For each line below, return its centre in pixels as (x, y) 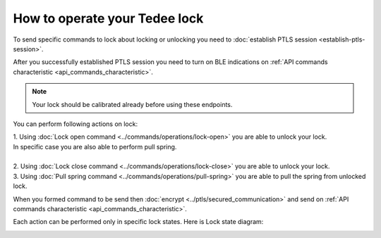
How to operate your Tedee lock (108, 18)
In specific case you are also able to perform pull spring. (95, 146)
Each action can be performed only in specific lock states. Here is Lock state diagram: (138, 222)
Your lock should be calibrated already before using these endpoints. (132, 104)
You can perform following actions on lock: (75, 124)
